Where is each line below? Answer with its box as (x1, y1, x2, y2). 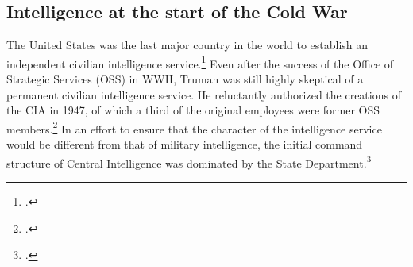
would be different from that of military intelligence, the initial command (6, 136, 363, 153)
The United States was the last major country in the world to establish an (6, 37, 369, 53)
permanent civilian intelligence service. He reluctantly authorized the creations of (6, 86, 401, 103)
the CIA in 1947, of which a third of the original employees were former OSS (6, 102, 380, 118)
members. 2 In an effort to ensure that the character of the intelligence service (6, 118, 382, 137)
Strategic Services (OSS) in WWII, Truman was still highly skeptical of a (6, 71, 364, 87)
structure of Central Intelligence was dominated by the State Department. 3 (6, 152, 372, 171)
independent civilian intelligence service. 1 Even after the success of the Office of (6, 52, 394, 72)
